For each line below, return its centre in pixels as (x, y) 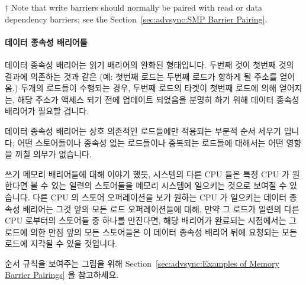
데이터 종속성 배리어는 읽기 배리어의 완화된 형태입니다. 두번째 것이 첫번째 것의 (149, 64)
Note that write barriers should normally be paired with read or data (136, 7)
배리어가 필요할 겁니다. (47, 111)
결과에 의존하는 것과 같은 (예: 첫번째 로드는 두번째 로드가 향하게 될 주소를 (141, 76)
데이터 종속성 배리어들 (46, 42)
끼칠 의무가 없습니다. (53, 154)
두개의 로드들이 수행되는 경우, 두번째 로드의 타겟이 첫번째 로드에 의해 (149, 88)
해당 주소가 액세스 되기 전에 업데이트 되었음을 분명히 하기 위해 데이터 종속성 (158, 99)
